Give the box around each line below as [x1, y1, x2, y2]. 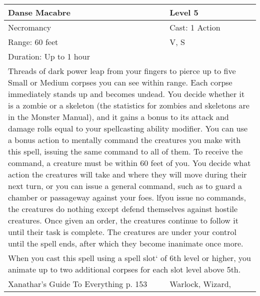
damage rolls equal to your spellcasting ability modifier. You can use [8, 122, 248, 134]
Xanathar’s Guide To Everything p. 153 [8, 278, 147, 289]
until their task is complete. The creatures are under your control [8, 226, 237, 237]
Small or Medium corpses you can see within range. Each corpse [8, 76, 232, 88]
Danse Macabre [8, 6, 70, 18]
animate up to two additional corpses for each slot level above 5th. [8, 263, 241, 275]
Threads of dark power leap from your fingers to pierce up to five [8, 65, 236, 76]
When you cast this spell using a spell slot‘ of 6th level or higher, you [8, 252, 251, 263]
